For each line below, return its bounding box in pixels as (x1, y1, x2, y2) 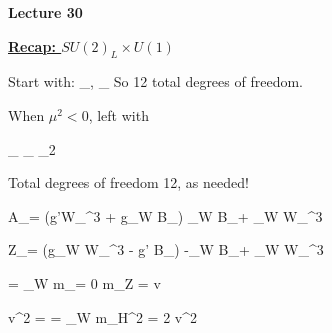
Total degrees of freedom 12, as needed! (8, 172, 249, 193)
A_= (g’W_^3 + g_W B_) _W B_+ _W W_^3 (8, 205, 323, 226)
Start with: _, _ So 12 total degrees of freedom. (8, 71, 303, 92)
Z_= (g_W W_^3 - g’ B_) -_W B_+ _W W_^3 (8, 239, 324, 260)
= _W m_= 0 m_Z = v (8, 272, 161, 293)
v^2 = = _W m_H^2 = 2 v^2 (8, 306, 197, 327)
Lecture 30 (8, 2, 83, 22)
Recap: (8, 35, 56, 56)
